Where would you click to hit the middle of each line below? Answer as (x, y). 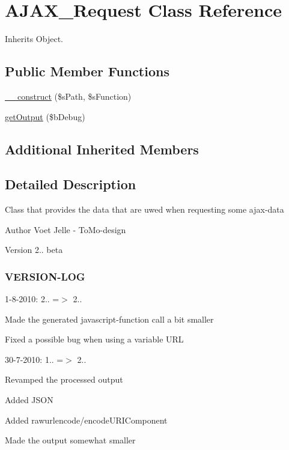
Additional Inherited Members (102, 149)
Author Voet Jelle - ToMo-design (65, 229)
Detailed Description (71, 184)
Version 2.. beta (34, 250)
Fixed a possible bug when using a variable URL (94, 339)
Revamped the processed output (64, 379)
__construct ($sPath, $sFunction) (68, 96)
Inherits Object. (34, 39)
